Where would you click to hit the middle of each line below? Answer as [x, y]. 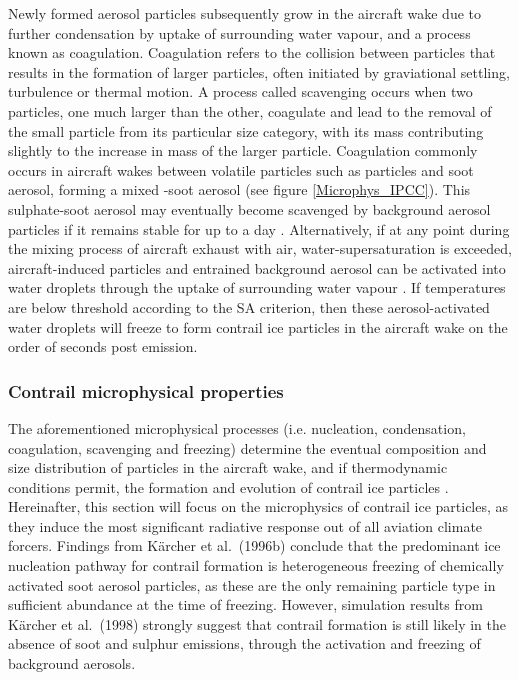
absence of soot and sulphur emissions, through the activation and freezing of [244, 643]
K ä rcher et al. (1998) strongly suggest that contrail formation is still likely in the [257, 623]
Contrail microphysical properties [146, 390]
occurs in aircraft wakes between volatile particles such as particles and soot [241, 169]
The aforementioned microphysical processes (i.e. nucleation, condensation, [237, 427]
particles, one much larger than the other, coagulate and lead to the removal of [250, 110]
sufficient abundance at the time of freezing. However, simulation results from [245, 604]
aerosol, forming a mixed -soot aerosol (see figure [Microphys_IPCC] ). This [239, 189]
